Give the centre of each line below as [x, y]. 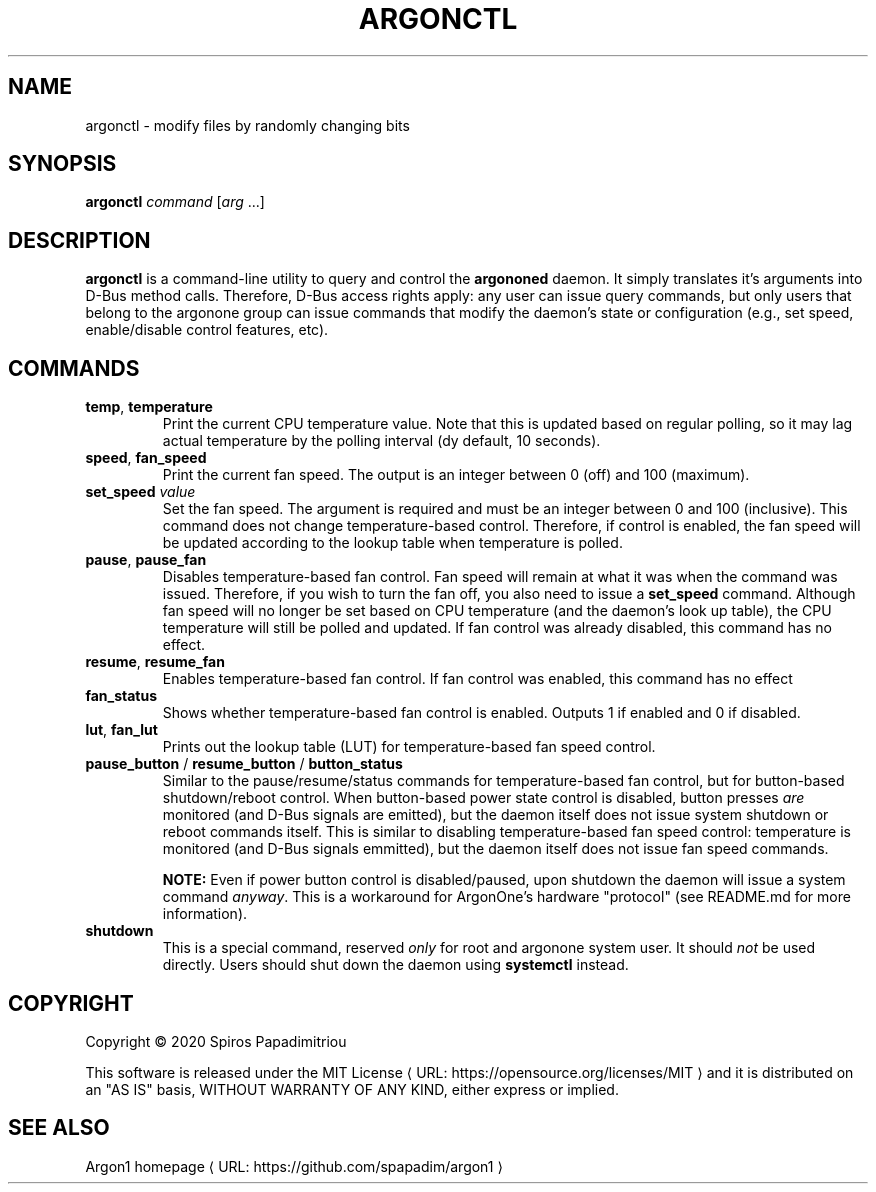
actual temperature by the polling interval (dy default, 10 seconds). [381, 441]
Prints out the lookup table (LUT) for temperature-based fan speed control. [409, 747]
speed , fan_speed [146, 458]
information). [205, 914]
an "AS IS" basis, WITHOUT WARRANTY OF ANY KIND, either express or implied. [352, 1089]
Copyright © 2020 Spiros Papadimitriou [216, 1041]
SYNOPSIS [62, 164]
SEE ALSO [59, 1128]
